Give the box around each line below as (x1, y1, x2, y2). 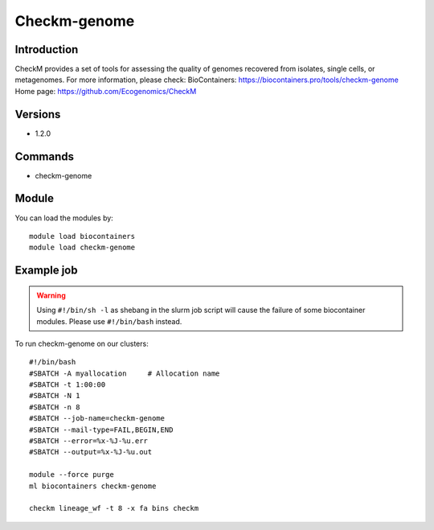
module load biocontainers (29, 232, 136, 240)
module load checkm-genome (29, 243, 136, 253)
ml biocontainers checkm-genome (29, 481, 157, 491)
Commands (14, 150, 75, 163)
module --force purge (29, 470, 114, 479)
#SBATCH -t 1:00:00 (29, 380, 106, 389)
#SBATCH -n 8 (29, 402, 80, 412)
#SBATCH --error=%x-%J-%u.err (29, 437, 149, 446)
